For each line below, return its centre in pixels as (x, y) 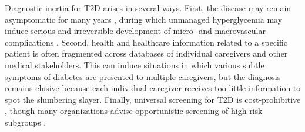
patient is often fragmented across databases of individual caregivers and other (146, 53)
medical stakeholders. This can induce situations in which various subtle (135, 65)
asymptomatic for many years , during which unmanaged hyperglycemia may (144, 19)
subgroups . (26, 122)
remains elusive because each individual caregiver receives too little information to (153, 88)
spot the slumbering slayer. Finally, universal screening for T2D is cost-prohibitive (153, 99)
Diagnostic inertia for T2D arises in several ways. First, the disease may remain (148, 8)
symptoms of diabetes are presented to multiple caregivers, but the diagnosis (143, 76)
